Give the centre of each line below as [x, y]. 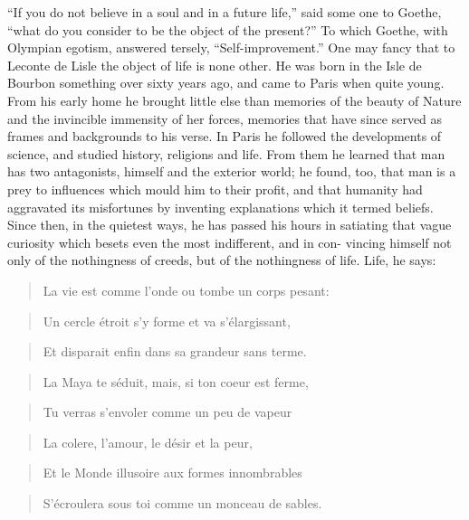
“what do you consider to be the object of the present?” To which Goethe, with [228, 29]
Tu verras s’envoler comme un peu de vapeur [167, 412]
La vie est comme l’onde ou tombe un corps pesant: [186, 290]
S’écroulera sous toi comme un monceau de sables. [182, 503]
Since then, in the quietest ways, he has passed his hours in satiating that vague [230, 225]
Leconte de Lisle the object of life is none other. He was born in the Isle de [215, 65]
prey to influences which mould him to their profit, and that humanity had [215, 189]
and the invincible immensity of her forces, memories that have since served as [225, 118]
